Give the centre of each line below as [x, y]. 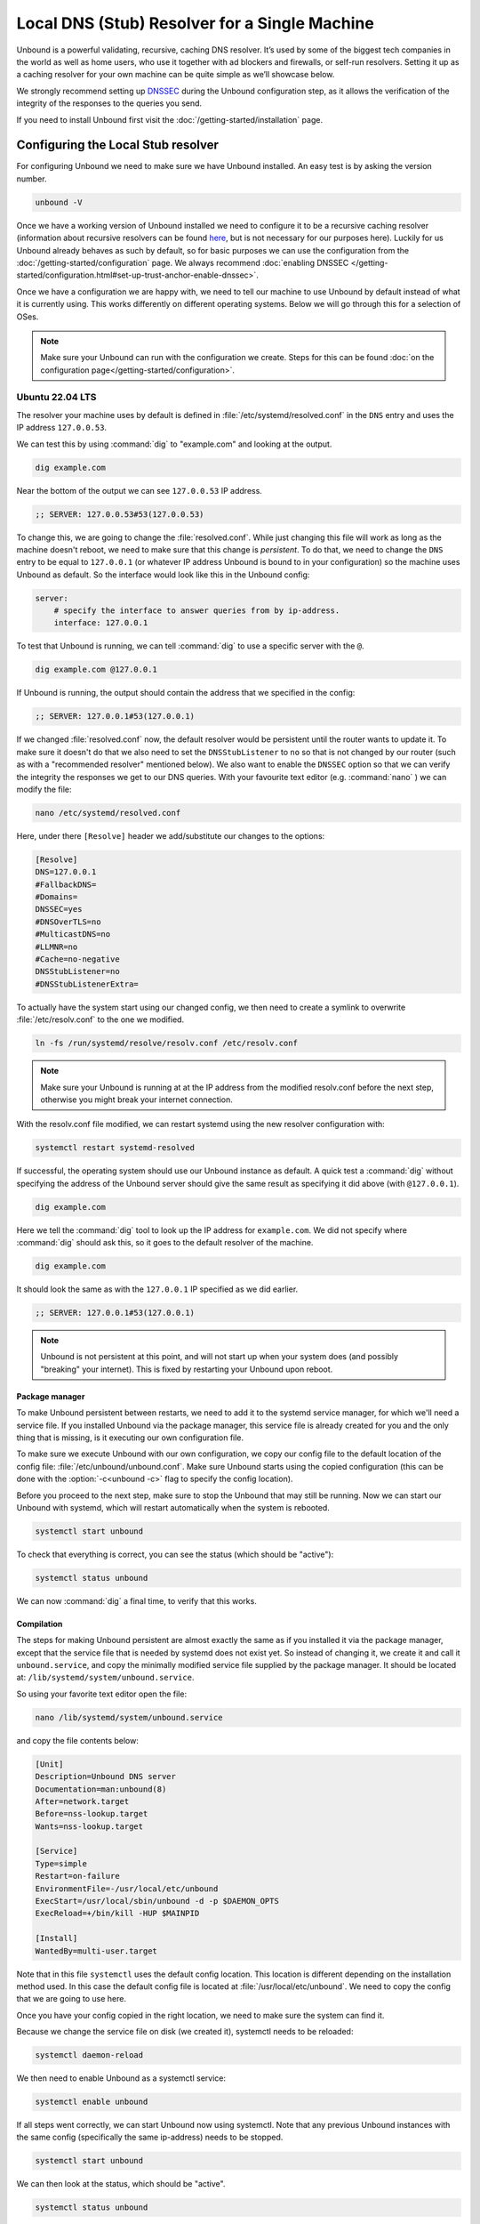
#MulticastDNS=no [73, 935]
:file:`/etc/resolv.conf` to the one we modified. [100, 1019]
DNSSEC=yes [59, 909]
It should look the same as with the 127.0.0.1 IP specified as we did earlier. [157, 1289]
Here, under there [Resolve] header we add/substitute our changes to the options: [171, 835]
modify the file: [44, 789]
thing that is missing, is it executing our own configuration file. [130, 1438]
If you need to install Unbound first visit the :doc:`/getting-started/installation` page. [170, 119]
